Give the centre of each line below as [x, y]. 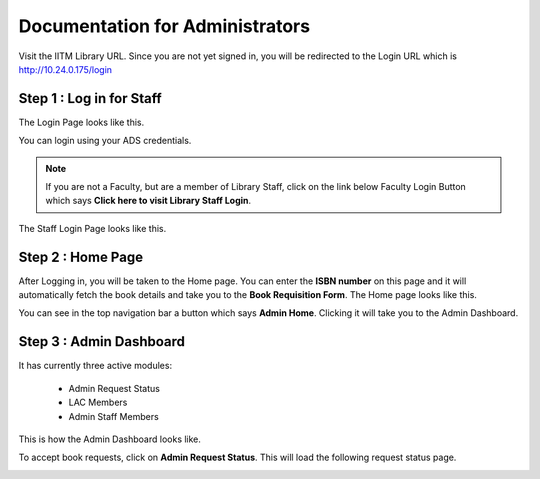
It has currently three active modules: [95, 366]
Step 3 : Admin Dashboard [101, 341]
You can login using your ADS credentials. [105, 141]
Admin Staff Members [113, 416]
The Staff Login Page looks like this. [92, 228]
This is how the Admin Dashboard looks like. [110, 439]
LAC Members [98, 402]
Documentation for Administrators [164, 26]
